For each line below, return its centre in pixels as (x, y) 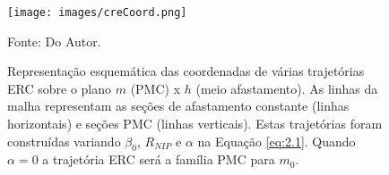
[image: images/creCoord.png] (97, 12)
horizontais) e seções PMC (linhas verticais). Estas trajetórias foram (195, 124)
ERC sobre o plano (60, 88)
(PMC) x (156, 88)
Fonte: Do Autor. (54, 41)
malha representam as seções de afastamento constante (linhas (178, 106)
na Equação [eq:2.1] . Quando (277, 141)
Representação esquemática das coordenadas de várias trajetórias (186, 71)
